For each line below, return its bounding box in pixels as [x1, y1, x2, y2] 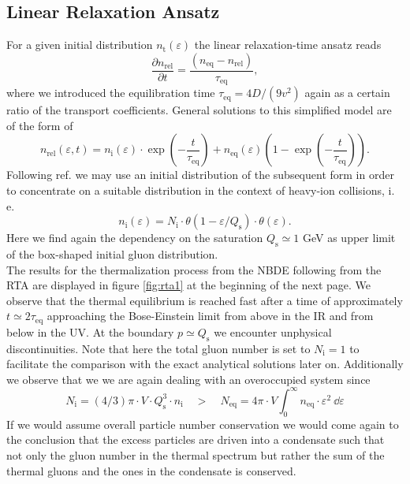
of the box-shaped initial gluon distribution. [6, 246, 218, 262]
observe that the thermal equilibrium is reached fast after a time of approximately [6, 292, 403, 308]
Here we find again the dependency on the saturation [6, 229, 263, 246]
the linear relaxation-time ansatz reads [194, 36, 382, 53]
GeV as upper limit [302, 229, 396, 246]
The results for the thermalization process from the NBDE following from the [6, 261, 382, 277]
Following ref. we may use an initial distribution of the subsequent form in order [6, 166, 394, 183]
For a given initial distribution [6, 36, 153, 53]
